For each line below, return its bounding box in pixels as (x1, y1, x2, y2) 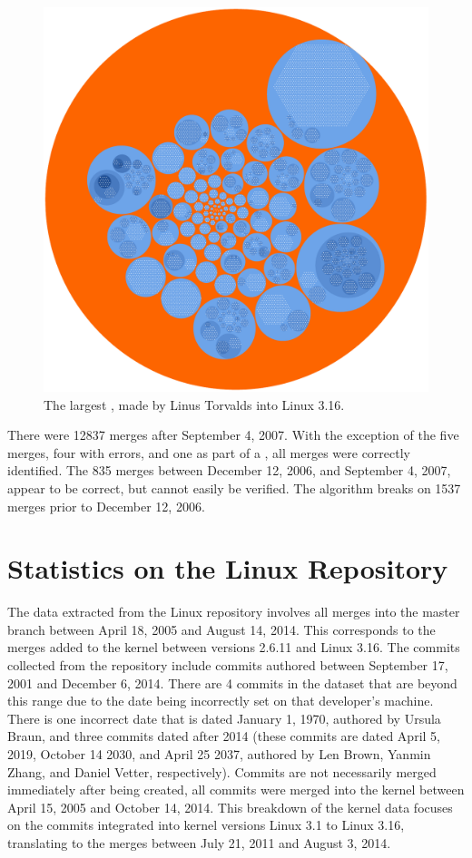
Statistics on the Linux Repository (7, 550, 448, 587)
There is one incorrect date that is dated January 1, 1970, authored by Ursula (7, 708, 441, 727)
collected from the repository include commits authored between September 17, (7, 656, 448, 675)
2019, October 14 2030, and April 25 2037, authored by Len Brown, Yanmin (7, 745, 431, 764)
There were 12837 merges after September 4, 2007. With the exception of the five (7, 425, 459, 444)
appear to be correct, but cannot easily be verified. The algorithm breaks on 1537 (7, 478, 461, 497)
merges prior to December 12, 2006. (7, 496, 205, 515)
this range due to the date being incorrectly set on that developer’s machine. (7, 691, 434, 710)
